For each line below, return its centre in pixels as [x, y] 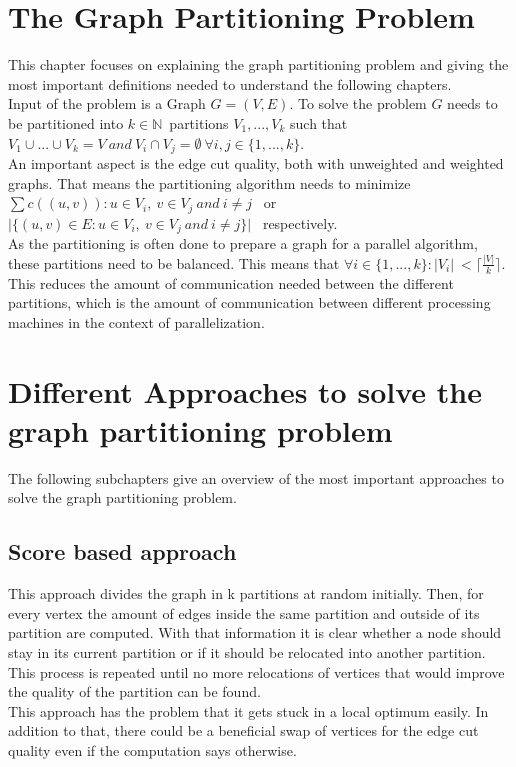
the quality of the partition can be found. [134, 691]
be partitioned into [66, 122]
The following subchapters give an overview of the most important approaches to [256, 477]
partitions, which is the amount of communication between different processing [249, 302]
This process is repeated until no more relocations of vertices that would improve [256, 671]
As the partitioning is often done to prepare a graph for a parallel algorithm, [243, 243]
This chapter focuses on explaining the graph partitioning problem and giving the [258, 64]
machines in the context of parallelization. [136, 321]
